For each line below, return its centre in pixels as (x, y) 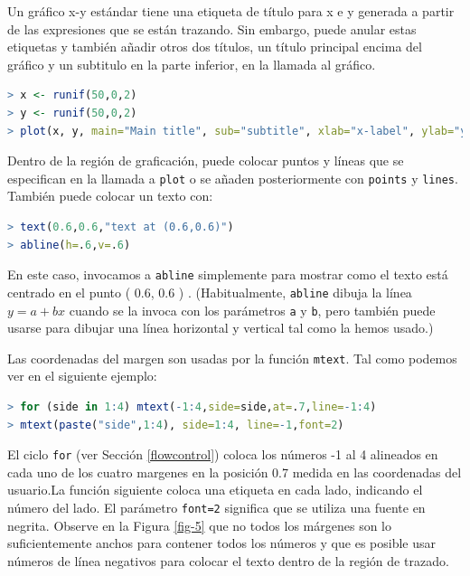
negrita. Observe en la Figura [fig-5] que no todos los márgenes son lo (200, 525)
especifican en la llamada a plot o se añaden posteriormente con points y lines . (233, 178)
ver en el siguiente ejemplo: (82, 376)
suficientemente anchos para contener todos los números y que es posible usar (221, 543)
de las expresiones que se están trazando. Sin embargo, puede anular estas (212, 28)
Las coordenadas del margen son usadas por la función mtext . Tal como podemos (232, 358)
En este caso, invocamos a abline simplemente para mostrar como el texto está (228, 274)
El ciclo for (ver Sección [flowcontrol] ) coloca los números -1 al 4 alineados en (223, 454)
